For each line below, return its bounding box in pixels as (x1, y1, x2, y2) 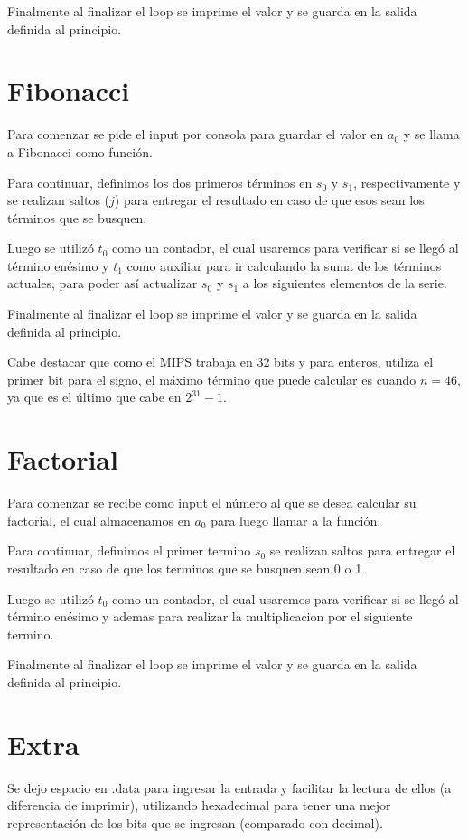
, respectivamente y (353, 172, 461, 191)
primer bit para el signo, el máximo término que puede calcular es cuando (7, 369, 417, 388)
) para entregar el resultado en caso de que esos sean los (114, 191, 425, 210)
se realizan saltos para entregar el (269, 541, 455, 560)
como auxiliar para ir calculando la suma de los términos (126, 256, 442, 275)
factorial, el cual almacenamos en (7, 510, 191, 529)
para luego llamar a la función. (211, 510, 381, 529)
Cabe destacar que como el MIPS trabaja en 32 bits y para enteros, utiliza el (7, 352, 434, 371)
